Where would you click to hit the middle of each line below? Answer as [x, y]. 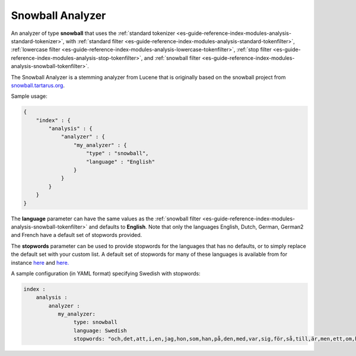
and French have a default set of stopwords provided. [77, 235]
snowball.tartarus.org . [38, 85]
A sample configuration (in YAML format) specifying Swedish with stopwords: [106, 273]
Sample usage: [29, 96]
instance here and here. [40, 262]
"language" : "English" [121, 162]
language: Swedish [100, 331]
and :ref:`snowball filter [172, 58]
